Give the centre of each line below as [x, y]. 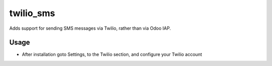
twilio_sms [32, 13]
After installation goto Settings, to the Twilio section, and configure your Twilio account [112, 54]
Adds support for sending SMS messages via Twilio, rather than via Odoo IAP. [90, 28]
